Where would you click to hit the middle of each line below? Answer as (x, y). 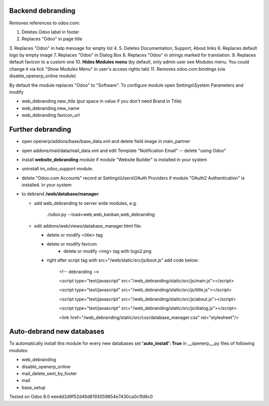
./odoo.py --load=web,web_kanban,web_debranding (101, 215)
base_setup (34, 387)
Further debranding (40, 130)
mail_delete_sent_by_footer (49, 373)
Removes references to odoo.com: (45, 23)
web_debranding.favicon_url (51, 115)
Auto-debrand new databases (57, 332)
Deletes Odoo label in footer (51, 32)
